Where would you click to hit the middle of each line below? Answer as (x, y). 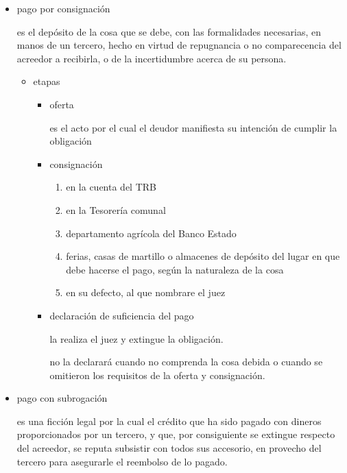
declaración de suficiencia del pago (122, 315)
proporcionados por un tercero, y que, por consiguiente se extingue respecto (176, 434)
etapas (47, 81)
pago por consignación (63, 8)
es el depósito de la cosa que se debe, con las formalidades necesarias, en (169, 31)
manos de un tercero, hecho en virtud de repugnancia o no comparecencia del (179, 45)
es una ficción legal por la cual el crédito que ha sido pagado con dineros (169, 421)
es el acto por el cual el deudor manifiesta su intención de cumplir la (193, 127)
